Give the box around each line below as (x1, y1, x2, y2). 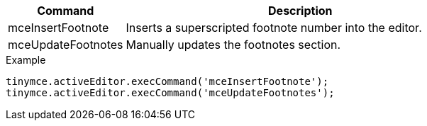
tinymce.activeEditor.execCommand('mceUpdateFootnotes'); (6, 87, 335, 98)
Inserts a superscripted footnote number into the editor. (126, 21, 422, 35)
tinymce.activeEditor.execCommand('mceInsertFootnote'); (6, 76, 329, 87)
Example (6, 54, 46, 66)
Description (268, 4, 333, 18)
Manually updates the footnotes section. (126, 38, 341, 52)
